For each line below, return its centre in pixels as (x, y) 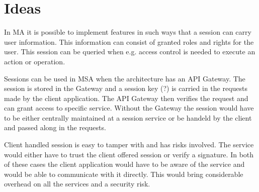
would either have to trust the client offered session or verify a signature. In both (129, 154)
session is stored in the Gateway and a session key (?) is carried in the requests (126, 88)
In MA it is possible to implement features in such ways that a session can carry (128, 32)
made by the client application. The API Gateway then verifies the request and (126, 98)
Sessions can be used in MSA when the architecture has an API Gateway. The (125, 78)
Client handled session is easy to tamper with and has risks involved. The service (129, 145)
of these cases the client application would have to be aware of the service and (124, 164)
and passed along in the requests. (55, 127)
